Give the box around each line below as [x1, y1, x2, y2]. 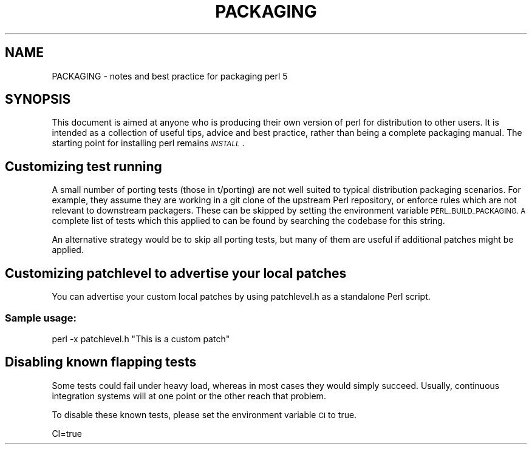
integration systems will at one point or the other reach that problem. [52, 390, 326, 401]
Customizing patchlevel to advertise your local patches [5, 265, 347, 281]
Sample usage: [5, 311, 77, 324]
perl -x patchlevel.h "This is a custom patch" [52, 333, 230, 344]
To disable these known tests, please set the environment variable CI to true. [52, 409, 357, 420]
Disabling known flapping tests [5, 354, 197, 370]
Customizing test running [5, 158, 162, 174]
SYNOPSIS [5, 92, 71, 107]
